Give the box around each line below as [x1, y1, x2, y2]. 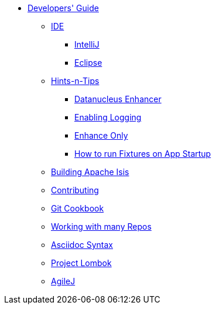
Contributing [51, 185, 99, 195]
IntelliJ [74, 39, 100, 49]
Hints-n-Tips [51, 76, 100, 86]
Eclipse [74, 58, 102, 68]
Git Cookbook [51, 203, 104, 213]
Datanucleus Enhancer [74, 94, 162, 104]
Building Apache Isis [51, 167, 129, 177]
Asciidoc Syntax [51, 240, 114, 250]
